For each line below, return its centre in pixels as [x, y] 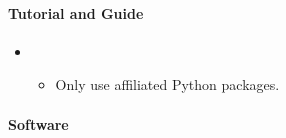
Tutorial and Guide [76, 12]
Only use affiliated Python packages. [167, 84]
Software [38, 123]
